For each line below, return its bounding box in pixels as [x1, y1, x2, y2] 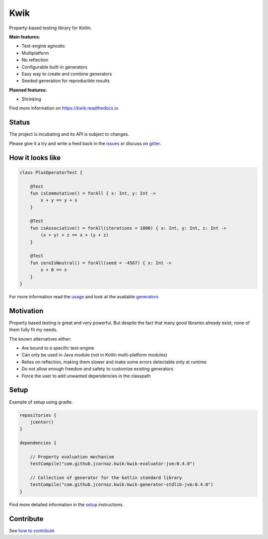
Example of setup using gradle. [9, 399, 73, 405]
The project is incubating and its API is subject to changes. [9, 131, 129, 137]
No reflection [21, 57, 49, 63]
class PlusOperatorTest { [19, 170, 83, 175]
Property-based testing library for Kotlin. [9, 25, 92, 31]
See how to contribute [9, 528, 55, 534]
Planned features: [9, 87, 47, 93]
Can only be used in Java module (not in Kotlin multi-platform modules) [21, 352, 167, 358]
